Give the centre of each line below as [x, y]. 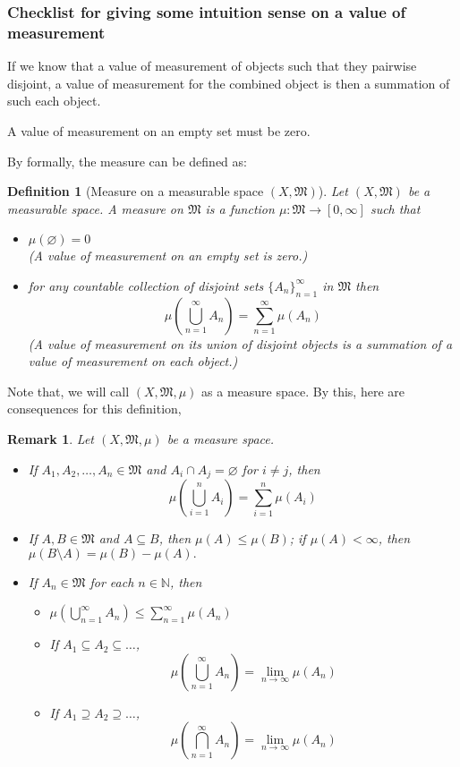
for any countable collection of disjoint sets [146, 285]
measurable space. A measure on [95, 208]
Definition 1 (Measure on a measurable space [136, 191]
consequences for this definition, [94, 409]
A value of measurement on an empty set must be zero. [159, 130]
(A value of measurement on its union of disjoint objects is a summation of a [240, 343]
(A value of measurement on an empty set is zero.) [168, 256]
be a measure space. [221, 439]
